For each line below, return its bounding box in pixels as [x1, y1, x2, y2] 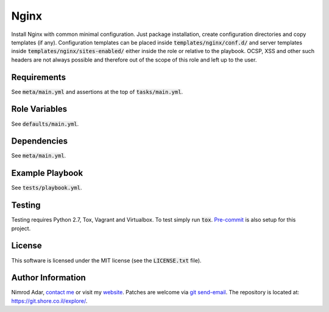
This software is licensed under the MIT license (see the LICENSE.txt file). [11, 256, 202, 264]
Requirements [11, 72, 66, 82]
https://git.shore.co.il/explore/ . [11, 297, 88, 305]
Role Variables [11, 104, 67, 114]
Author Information [11, 272, 87, 283]
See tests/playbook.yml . [11, 184, 82, 192]
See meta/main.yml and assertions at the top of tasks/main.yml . [11, 88, 183, 95]
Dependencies [11, 136, 68, 147]
